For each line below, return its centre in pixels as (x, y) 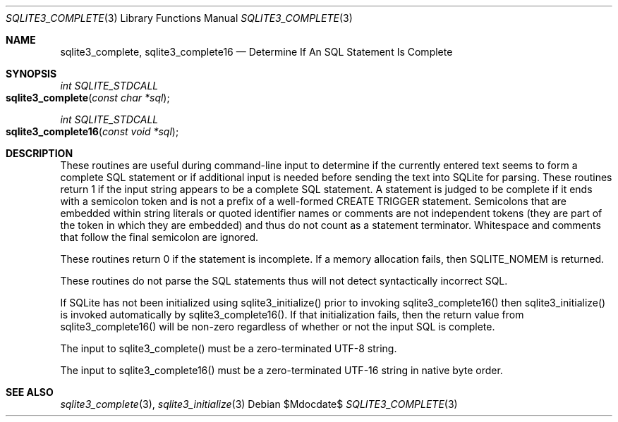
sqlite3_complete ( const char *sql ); (88, 98)
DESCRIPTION (40, 153)
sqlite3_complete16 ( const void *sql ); (92, 131)
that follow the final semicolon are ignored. (159, 237)
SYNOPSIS (31, 74)
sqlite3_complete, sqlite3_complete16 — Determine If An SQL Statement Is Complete (256, 52)
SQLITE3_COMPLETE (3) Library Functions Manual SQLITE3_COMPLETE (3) (179, 18)
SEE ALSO (30, 392)
